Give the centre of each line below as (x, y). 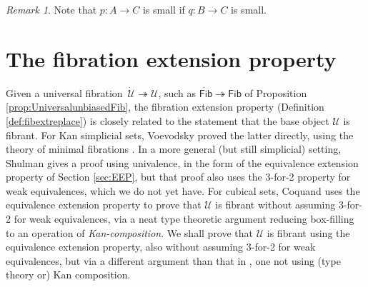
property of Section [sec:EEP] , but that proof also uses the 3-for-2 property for (178, 177)
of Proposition (276, 92)
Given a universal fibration (64, 92)
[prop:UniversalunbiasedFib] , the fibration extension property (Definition (165, 107)
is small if (164, 9)
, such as (177, 92)
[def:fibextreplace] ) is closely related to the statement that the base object (168, 120)
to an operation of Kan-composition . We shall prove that (130, 232)
